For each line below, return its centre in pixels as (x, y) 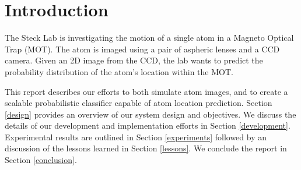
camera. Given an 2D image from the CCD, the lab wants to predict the (134, 60)
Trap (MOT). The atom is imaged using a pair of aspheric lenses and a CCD (142, 49)
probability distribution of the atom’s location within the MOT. (119, 71)
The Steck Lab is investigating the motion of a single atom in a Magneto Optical (149, 38)
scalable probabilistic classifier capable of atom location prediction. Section (139, 103)
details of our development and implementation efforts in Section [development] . (148, 125)
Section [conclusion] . (41, 160)
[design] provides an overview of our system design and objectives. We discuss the (150, 114)
